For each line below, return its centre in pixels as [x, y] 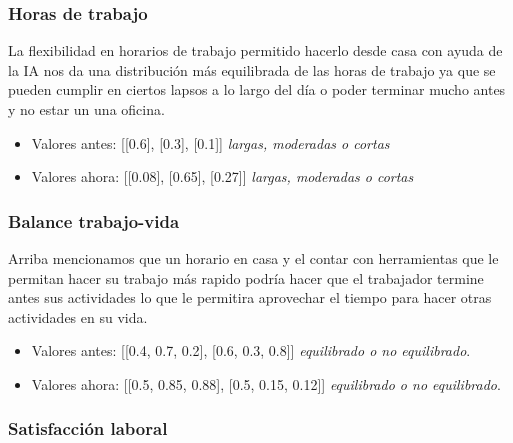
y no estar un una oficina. [86, 109]
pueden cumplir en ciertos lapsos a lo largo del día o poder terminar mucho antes [257, 89]
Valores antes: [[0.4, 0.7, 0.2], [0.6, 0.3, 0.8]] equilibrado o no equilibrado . [251, 350]
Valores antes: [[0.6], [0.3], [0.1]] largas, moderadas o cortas [210, 142]
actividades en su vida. [78, 316]
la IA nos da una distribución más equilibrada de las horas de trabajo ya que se [252, 69]
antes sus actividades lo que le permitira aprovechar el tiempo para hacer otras [250, 297]
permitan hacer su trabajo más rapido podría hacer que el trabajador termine [246, 277]
